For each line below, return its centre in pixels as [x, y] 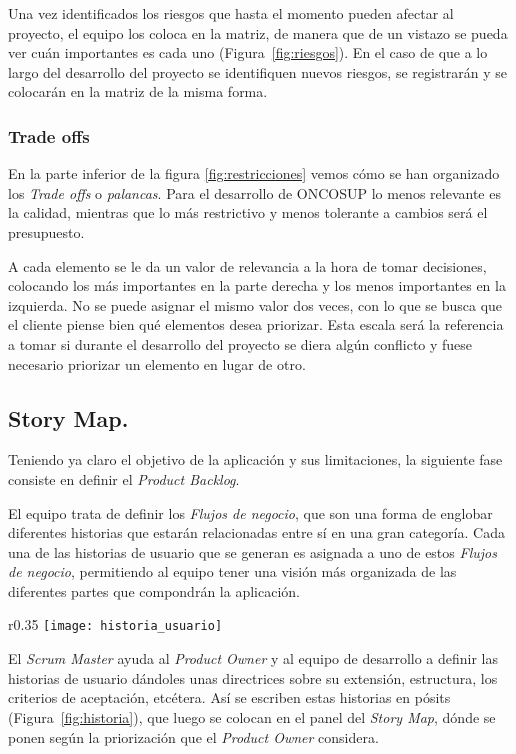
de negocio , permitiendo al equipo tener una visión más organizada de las [232, 571]
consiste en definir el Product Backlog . [124, 478]
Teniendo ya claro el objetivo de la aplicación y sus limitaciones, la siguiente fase [255, 459]
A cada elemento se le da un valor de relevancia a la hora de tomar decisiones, [247, 265]
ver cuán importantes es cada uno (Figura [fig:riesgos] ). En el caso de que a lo [248, 52]
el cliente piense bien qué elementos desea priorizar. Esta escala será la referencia [256, 324]
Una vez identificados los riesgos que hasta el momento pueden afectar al [231, 13]
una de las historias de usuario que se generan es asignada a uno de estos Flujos [252, 551]
